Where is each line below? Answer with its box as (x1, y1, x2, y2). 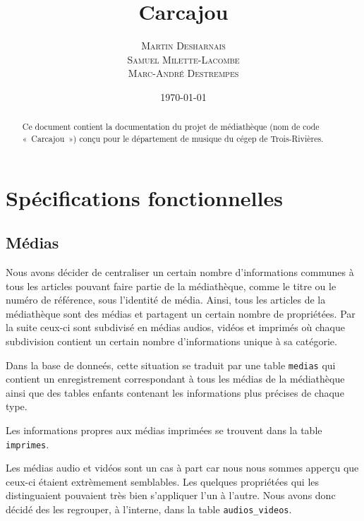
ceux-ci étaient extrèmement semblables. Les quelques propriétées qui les (6, 474, 320, 489)
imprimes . (6, 436, 49, 451)
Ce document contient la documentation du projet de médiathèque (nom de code (22, 121, 320, 133)
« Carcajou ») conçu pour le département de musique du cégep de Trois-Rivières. (22, 132, 324, 144)
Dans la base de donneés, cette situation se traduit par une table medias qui (6, 357, 336, 372)
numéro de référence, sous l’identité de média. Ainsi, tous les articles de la (6, 292, 326, 307)
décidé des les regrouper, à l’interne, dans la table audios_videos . (6, 502, 292, 517)
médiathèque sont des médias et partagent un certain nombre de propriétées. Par (6, 306, 356, 321)
